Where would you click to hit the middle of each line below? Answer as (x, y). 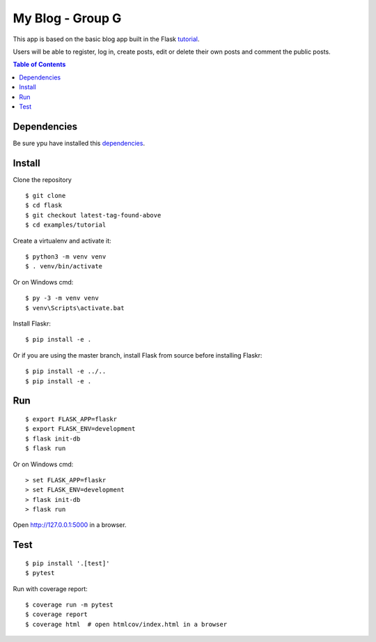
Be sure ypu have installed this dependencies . (79, 143)
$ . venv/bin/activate (64, 266)
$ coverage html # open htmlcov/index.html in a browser (126, 624)
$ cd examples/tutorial (66, 225)
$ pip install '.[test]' (68, 563)
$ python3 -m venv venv (66, 257)
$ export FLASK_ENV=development (80, 429)
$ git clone (46, 196)
